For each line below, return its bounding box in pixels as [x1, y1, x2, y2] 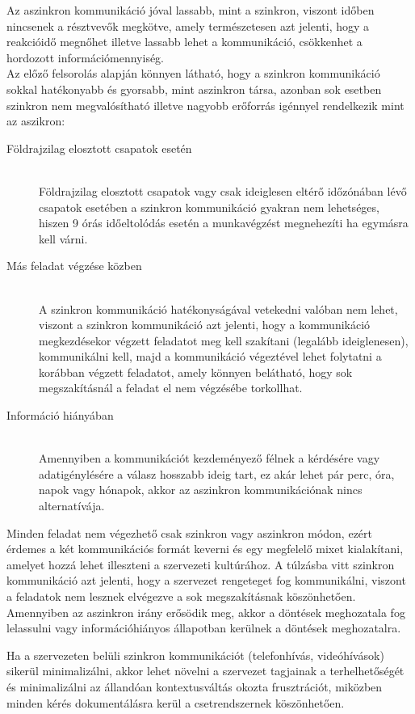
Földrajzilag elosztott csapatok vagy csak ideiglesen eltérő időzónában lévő [39, 182, 407, 199]
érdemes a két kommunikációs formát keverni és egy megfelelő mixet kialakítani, [6, 540, 404, 557]
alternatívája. [39, 497, 105, 514]
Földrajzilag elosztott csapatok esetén [6, 139, 192, 156]
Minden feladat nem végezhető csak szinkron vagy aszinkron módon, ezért [6, 524, 372, 541]
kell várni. [39, 230, 88, 247]
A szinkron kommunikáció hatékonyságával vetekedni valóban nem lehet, [39, 300, 398, 317]
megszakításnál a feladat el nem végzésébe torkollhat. [39, 379, 303, 396]
